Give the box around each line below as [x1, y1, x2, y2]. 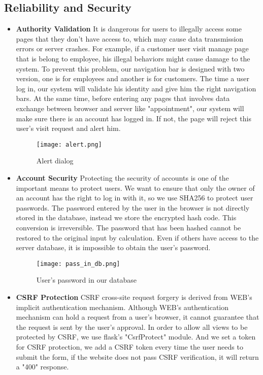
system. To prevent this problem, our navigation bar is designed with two [16, 63, 245, 74]
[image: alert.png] [36, 141, 102, 148]
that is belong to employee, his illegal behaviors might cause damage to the [16, 53, 250, 63]
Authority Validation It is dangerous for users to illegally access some [16, 23, 242, 34]
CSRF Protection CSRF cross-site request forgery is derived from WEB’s [16, 291, 252, 302]
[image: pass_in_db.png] [36, 260, 120, 267]
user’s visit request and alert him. [16, 123, 121, 133]
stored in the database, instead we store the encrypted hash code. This [16, 212, 237, 223]
